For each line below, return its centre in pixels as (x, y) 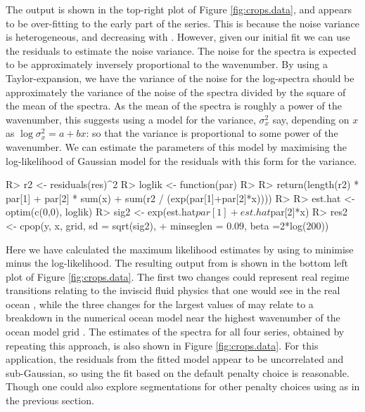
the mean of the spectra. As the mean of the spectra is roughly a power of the (174, 106)
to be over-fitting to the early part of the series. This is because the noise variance (183, 23)
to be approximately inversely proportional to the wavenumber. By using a (167, 64)
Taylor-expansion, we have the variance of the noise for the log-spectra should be (180, 78)
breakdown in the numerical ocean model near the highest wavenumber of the (173, 318)
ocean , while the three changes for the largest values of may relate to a (160, 304)
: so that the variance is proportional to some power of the (212, 133)
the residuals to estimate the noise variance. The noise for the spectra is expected (181, 50)
